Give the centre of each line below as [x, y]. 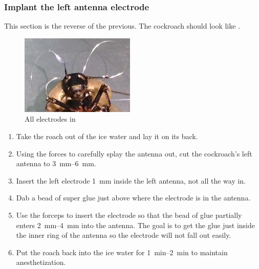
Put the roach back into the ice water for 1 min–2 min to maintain [122, 252]
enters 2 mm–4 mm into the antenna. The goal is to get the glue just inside [135, 225]
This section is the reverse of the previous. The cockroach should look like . [122, 26]
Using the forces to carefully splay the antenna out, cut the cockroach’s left [134, 153]
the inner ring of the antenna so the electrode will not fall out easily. [124, 235]
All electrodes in [50, 119]
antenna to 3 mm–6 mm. [56, 163]
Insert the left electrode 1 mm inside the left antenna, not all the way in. [131, 180]
